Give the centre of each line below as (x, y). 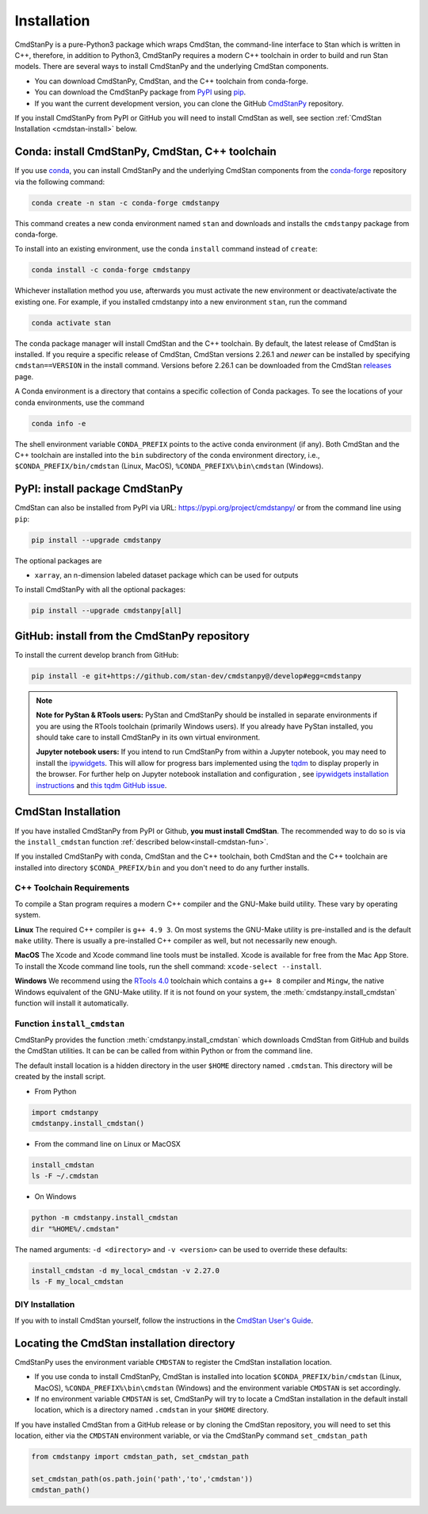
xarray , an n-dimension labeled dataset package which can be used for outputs (166, 575)
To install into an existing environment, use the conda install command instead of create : (166, 249)
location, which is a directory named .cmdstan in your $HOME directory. (151, 1410)
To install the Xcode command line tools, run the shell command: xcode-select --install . (168, 966)
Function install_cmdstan (70, 1024)
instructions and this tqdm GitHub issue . (101, 785)
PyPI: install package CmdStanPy (99, 489)
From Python (55, 1091)
